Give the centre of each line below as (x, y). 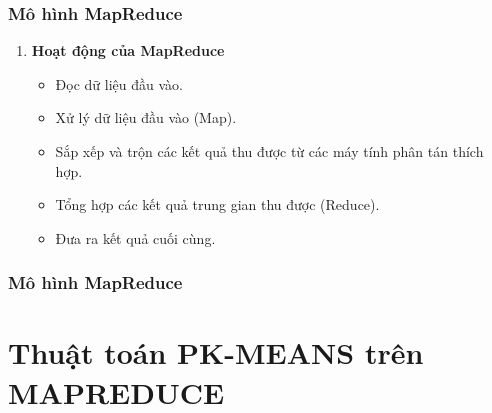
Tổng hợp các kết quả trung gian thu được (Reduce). (217, 204)
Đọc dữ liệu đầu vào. (119, 83)
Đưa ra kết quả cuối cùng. (135, 237)
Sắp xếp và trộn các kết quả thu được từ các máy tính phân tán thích (269, 151)
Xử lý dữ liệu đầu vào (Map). (146, 117)
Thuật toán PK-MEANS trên (216, 352)
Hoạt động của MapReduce (128, 50)
